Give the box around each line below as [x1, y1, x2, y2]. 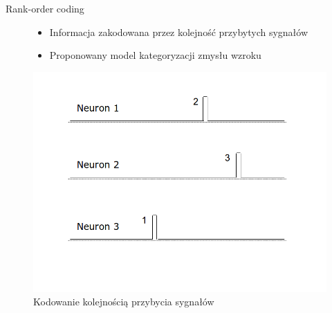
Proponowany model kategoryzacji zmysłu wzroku [49, 48, 261, 62]
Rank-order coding [6, 1, 84, 15]
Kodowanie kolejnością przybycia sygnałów [33, 294, 214, 309]
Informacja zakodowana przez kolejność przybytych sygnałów [49, 24, 308, 39]
